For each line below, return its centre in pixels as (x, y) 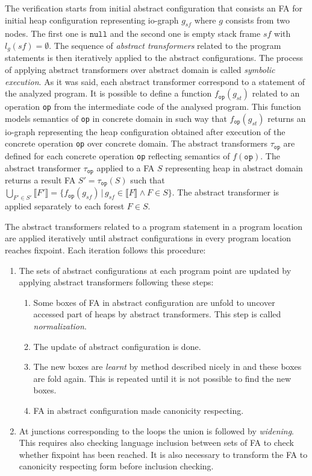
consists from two (257, 20)
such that (148, 180)
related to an (276, 93)
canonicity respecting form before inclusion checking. (116, 466)
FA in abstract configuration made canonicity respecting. (139, 410)
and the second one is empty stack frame (185, 33)
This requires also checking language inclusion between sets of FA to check (156, 443)
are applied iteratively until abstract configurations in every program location (148, 238)
